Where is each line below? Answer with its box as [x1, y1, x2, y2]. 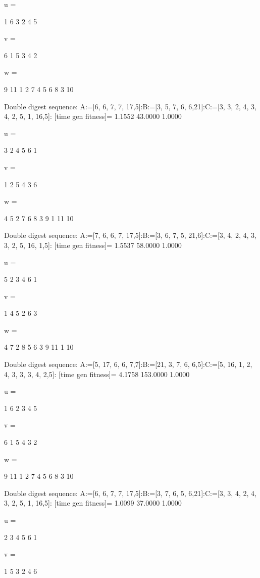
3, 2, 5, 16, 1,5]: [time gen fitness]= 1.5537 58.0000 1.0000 [4, 239, 182, 250]
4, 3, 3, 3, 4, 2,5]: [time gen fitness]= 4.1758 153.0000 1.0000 [4, 368, 190, 379]
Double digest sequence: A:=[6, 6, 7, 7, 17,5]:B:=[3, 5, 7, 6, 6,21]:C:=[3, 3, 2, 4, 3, [4, 101, 256, 111]
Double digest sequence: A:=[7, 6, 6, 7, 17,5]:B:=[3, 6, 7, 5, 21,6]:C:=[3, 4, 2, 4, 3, [4, 230, 256, 240]
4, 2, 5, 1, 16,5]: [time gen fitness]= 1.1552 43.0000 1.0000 [4, 111, 182, 121]
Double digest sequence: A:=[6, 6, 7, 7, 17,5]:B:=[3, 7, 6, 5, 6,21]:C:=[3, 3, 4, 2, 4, [4, 487, 256, 498]
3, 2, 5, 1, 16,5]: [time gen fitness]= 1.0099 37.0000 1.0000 [4, 498, 182, 508]
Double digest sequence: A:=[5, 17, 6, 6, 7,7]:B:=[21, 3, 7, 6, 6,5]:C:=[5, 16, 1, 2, [4, 359, 252, 369]
